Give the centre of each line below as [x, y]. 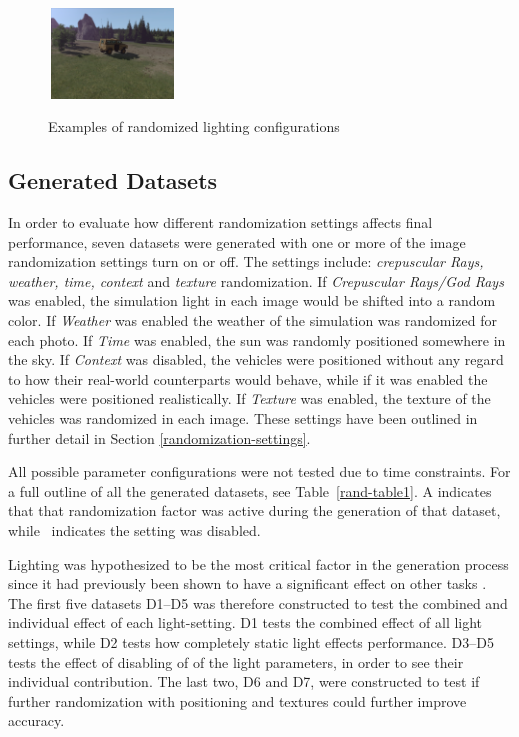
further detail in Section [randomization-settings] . [159, 437]
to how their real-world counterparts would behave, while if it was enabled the [248, 378]
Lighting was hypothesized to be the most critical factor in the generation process [258, 563]
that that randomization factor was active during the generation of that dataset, [254, 510]
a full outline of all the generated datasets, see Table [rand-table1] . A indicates [250, 490]
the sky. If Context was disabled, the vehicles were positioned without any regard [256, 359]
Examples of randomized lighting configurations [194, 126]
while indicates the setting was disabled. [134, 530]
